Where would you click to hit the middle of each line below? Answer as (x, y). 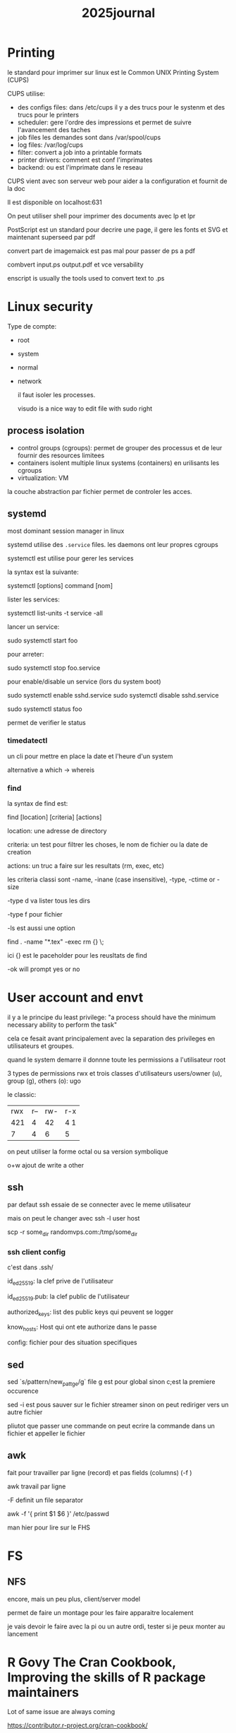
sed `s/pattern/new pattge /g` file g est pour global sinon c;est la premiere (111, 1382)
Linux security (50, 307)
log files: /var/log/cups (50, 145)
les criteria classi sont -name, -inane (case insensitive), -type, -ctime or (111, 880)
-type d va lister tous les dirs (49, 901)
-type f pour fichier (35, 915)
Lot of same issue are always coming (61, 1712)
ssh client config (36, 1252)
